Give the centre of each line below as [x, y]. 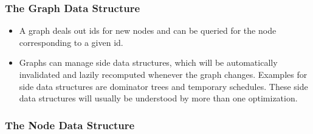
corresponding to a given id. [71, 42]
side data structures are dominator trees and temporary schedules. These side [163, 86]
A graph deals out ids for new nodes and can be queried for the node [148, 30]
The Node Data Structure [70, 125]
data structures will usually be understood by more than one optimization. [158, 98]
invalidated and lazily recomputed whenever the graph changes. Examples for [163, 74]
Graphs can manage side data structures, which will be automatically [148, 62]
